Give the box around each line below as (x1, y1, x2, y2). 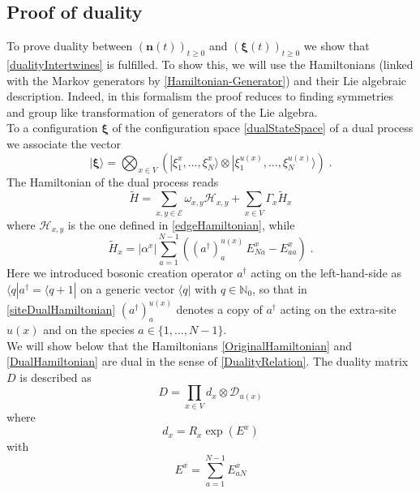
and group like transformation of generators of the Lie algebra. (6, 103, 318, 120)
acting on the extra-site (280, 301, 396, 318)
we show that (303, 37, 370, 54)
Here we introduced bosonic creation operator (6, 264, 234, 281)
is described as (19, 368, 92, 385)
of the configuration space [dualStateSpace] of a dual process (112, 119, 414, 136)
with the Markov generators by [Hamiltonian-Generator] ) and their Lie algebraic (6, 71, 407, 88)
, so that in (252, 280, 307, 297)
